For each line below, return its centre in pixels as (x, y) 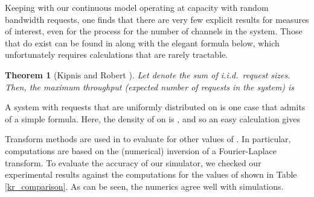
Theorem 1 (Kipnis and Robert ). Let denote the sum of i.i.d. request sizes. (148, 74)
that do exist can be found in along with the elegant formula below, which (142, 42)
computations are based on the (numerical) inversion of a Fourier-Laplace (141, 150)
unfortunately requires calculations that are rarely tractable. (117, 55)
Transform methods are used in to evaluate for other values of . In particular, (148, 139)
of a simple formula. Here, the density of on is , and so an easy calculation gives (152, 118)
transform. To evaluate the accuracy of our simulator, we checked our (133, 162)
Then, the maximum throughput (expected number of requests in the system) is (150, 86)
